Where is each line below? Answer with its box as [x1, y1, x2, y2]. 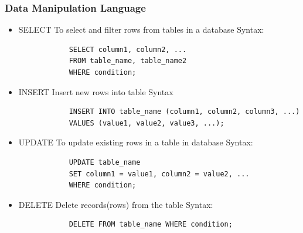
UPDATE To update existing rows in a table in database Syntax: [18, 136, 253, 148]
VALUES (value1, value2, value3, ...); [69, 119, 224, 127]
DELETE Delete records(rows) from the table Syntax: [18, 198, 213, 210]
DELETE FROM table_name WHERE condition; [69, 220, 233, 229]
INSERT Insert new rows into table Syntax [18, 85, 173, 98]
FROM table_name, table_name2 [69, 57, 187, 65]
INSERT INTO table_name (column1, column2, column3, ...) [69, 107, 300, 116]
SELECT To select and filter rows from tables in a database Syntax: [18, 23, 264, 36]
